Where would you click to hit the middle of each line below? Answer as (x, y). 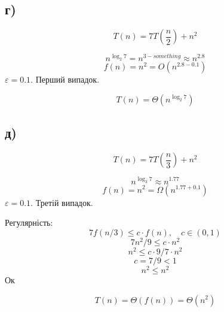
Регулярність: (29, 222)
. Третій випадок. (62, 202)
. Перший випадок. (65, 79)
